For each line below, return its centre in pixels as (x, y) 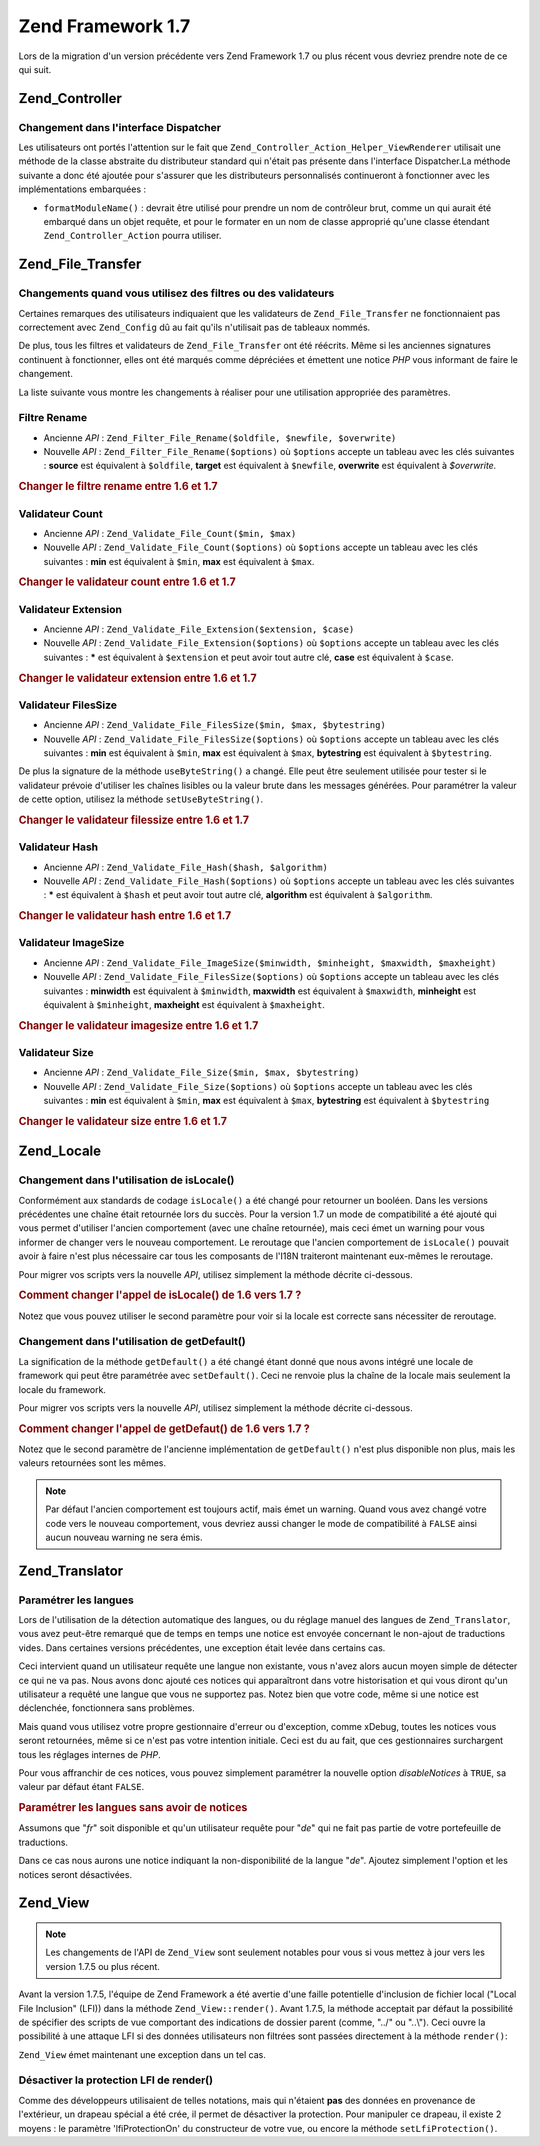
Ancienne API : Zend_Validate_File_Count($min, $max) (170, 533)
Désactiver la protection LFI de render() (116, 2080)
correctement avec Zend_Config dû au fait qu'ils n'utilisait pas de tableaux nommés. (194, 327)
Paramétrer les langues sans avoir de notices (133, 1808)
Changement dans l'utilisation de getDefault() (132, 1342)
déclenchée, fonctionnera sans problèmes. (106, 1708)
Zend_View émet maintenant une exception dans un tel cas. (142, 2054)
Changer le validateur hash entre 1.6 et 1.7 (125, 916)
